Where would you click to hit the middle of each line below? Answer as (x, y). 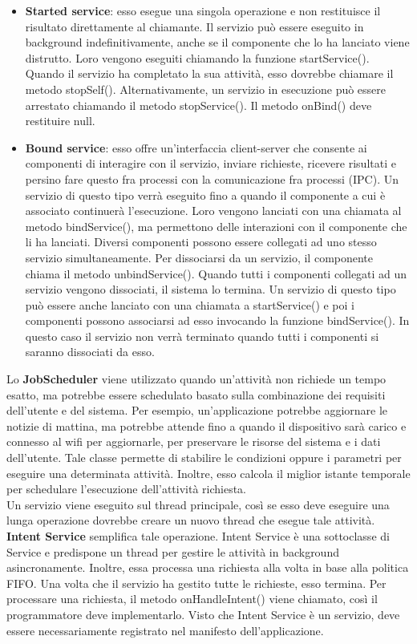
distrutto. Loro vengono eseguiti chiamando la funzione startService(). (197, 57)
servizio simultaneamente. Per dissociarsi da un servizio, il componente (199, 257)
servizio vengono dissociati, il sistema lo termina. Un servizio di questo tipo (211, 289)
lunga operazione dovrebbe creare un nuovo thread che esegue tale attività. (191, 520)
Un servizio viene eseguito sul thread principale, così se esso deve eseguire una (198, 504)
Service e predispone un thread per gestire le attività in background (173, 551)
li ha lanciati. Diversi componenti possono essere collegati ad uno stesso (201, 242)
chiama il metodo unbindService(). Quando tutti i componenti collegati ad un (216, 273)
